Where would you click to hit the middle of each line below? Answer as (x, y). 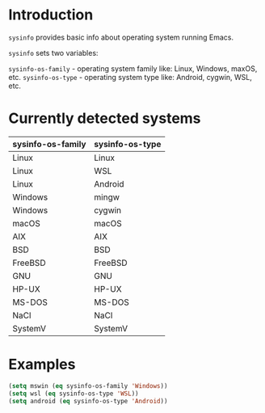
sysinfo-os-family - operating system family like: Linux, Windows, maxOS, (133, 68)
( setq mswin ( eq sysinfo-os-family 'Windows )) (88, 386)
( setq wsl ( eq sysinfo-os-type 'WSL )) (74, 394)
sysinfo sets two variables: (53, 53)
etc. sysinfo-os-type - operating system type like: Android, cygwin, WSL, (130, 77)
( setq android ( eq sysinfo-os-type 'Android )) (88, 401)
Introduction (51, 15)
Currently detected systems (105, 118)
